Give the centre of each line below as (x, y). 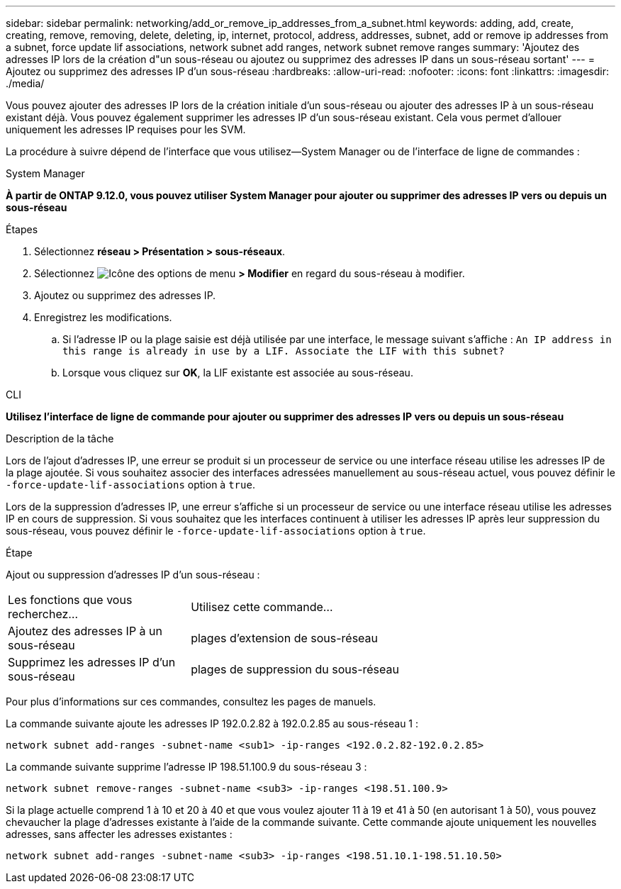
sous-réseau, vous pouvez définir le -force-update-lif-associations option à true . (216, 531)
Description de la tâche (60, 438)
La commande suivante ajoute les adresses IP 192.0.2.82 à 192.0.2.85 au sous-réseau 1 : (212, 723)
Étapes (22, 229)
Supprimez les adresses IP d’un (92, 662)
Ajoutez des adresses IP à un (85, 631)
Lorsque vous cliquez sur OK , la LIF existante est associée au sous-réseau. (238, 373)
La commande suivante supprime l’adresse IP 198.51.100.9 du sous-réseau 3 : (186, 767)
